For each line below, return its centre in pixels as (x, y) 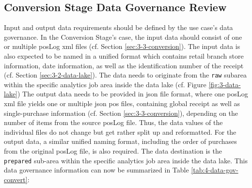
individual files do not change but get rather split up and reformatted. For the (120, 132)
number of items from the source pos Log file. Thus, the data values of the (113, 122)
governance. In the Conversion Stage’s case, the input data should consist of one (123, 37)
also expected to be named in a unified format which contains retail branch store (124, 55)
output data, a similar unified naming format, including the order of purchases (120, 141)
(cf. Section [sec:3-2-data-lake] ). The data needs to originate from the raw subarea (125, 75)
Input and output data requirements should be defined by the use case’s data (118, 27)
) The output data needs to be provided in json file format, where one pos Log (133, 94)
